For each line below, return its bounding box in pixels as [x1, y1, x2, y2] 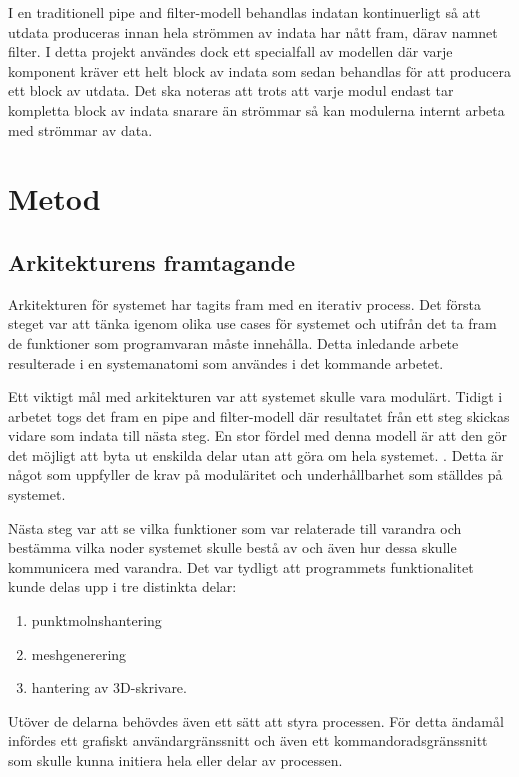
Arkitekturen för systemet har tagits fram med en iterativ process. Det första [8, 293, 482, 314]
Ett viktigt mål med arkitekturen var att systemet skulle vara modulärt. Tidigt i [8, 386, 503, 407]
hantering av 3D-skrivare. [31, 677, 187, 698]
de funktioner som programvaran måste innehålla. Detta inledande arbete [8, 332, 459, 353]
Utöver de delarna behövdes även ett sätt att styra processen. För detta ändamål [8, 710, 504, 731]
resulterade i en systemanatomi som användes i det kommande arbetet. [8, 352, 444, 373]
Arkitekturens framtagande [8, 246, 296, 277]
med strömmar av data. [8, 119, 153, 140]
